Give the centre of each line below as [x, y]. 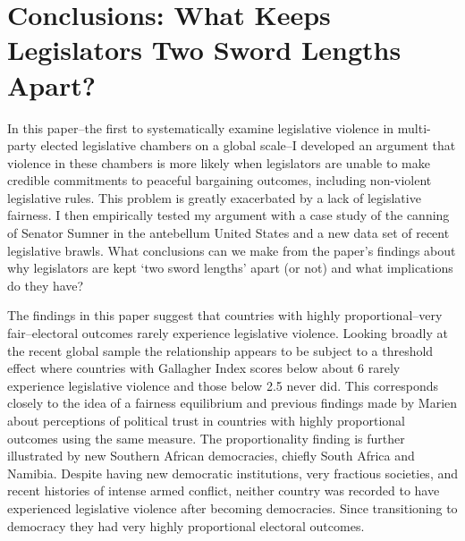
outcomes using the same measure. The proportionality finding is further [206, 438]
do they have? [46, 285]
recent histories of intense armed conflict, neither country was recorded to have [224, 490]
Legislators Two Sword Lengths [204, 50]
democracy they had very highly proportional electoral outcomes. [186, 525]
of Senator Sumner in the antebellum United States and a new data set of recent [228, 233]
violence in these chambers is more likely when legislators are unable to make [219, 162]
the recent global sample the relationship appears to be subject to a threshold [220, 350]
